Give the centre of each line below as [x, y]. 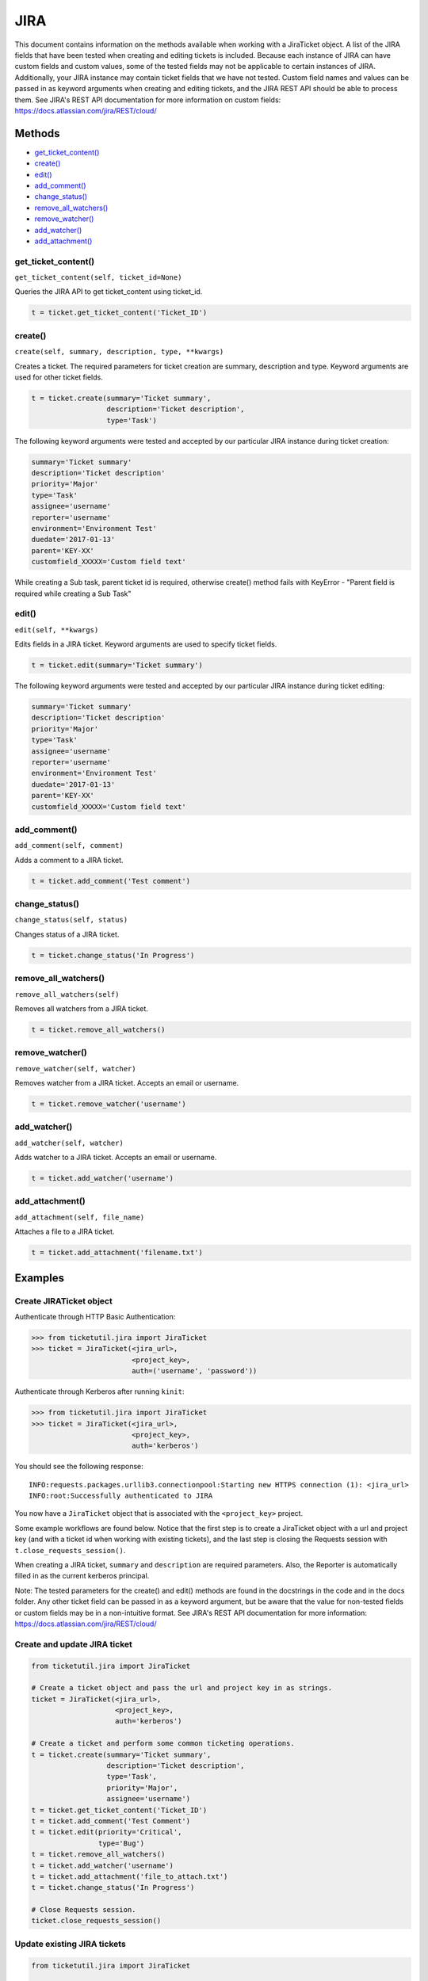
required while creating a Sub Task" [73, 594]
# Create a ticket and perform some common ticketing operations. [163, 1744]
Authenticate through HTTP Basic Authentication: [95, 1316]
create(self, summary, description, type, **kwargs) [119, 352]
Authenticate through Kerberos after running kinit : [99, 1391]
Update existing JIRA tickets [70, 1944]
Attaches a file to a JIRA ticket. [65, 1231]
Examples [40, 1278]
